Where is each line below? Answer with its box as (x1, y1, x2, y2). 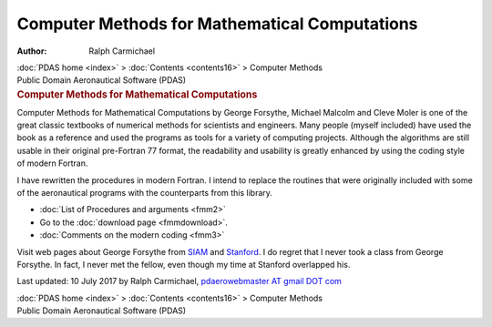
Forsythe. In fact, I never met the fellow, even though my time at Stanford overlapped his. (16, 259, 351, 270)
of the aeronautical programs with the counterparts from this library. (16, 187, 273, 198)
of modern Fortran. (16, 158, 88, 169)
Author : (16, 46, 47, 56)
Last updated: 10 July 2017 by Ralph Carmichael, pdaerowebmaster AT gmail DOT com (16, 276, 342, 287)
